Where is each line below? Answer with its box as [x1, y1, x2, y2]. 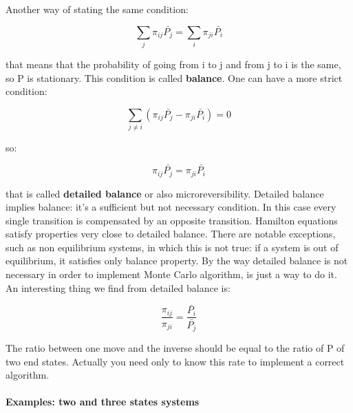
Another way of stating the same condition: [6, 2, 189, 16]
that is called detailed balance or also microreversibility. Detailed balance [6, 186, 324, 200]
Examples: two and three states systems [6, 394, 200, 409]
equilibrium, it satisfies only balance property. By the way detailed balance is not [6, 253, 348, 268]
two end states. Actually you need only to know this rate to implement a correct [6, 354, 345, 368]
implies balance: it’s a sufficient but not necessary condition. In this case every [6, 200, 336, 214]
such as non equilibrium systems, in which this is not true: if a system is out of [6, 240, 339, 254]
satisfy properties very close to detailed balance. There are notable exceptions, [6, 226, 336, 241]
